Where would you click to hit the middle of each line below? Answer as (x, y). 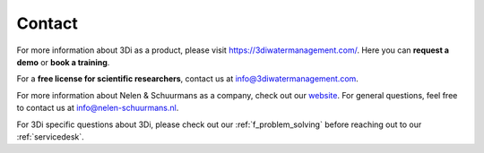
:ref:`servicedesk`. (50, 136)
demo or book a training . (63, 62)
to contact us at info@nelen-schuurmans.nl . (98, 108)
